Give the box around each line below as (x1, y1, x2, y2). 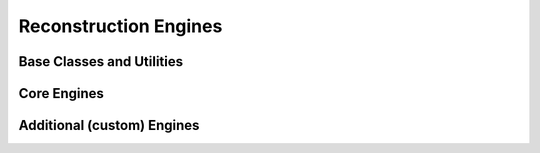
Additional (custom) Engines (18, 117, 200, 134)
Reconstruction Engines (18, 15, 223, 37)
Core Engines (18, 85, 105, 102)
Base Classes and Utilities (18, 53, 184, 70)
